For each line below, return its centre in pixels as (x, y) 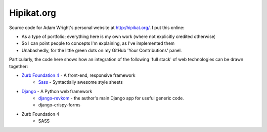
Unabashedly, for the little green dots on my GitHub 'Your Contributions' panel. (102, 50)
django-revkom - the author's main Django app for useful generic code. (111, 98)
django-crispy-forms (60, 105)
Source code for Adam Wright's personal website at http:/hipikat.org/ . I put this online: (97, 28)
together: (19, 66)
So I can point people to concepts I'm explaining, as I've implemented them (98, 43)
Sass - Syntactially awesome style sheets (81, 82)
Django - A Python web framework (57, 91)
